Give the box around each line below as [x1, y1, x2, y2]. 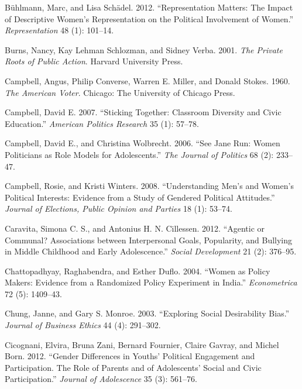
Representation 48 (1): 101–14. [5, 24, 114, 36]
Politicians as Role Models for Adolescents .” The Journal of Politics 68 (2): [5, 148, 274, 160]
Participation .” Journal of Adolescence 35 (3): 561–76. [5, 373, 197, 385]
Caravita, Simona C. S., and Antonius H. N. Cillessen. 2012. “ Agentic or [5, 222, 265, 234]
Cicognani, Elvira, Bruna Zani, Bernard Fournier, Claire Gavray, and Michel [5, 338, 279, 350]
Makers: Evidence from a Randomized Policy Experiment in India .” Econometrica [5, 276, 297, 288]
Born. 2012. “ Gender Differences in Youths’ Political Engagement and [5, 350, 255, 362]
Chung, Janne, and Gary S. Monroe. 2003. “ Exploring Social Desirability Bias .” [5, 307, 290, 319]
